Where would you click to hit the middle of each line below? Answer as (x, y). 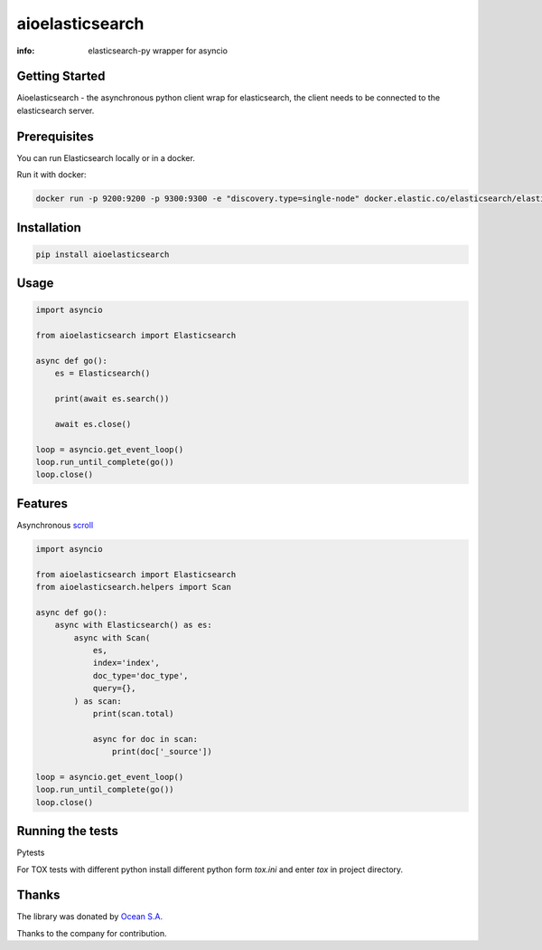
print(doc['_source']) (162, 752)
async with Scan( (112, 637)
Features (42, 503)
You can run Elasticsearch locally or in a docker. (106, 157)
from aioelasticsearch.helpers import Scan (134, 587)
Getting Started (61, 76)
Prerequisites (55, 136)
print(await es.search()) (112, 399)
